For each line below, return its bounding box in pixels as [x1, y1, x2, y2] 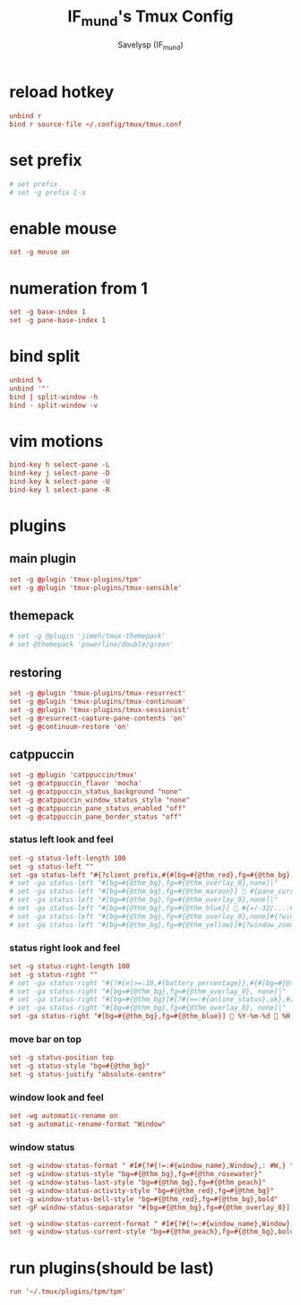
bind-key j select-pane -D [9, 468, 110, 478]
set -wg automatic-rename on [9, 1112, 118, 1120]
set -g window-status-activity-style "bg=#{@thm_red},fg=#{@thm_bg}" [9, 1186, 275, 1195]
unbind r [9, 112, 42, 121]
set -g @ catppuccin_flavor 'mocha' [9, 779, 142, 788]
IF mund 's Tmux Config [67, 6, 234, 30]
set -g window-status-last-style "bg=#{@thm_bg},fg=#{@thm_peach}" [9, 1178, 267, 1188]
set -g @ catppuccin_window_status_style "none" [9, 795, 191, 804]
